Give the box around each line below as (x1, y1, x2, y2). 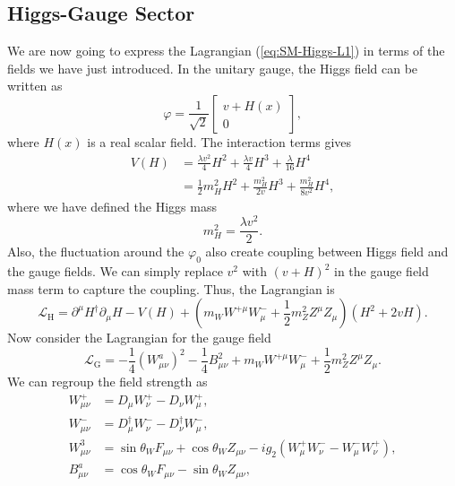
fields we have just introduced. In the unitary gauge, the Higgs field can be (7, 58, 418, 77)
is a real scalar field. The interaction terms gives (87, 132, 352, 151)
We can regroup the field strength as (7, 371, 208, 390)
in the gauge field (333, 262, 429, 281)
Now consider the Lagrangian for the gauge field (7, 328, 271, 347)
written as (7, 76, 63, 95)
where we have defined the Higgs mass (7, 196, 217, 215)
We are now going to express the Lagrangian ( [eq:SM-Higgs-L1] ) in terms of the (7, 41, 445, 60)
